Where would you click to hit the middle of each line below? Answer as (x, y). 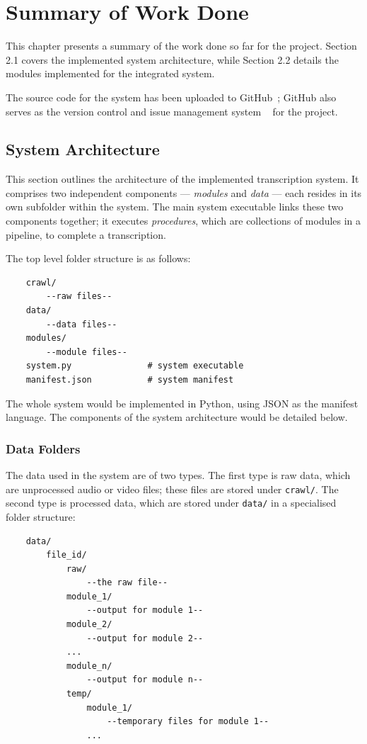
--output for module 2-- (145, 638)
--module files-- (87, 352)
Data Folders (43, 448)
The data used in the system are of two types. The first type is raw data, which (178, 475)
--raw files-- (79, 297)
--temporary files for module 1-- (188, 722)
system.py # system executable (135, 366)
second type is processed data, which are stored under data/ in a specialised (171, 503)
